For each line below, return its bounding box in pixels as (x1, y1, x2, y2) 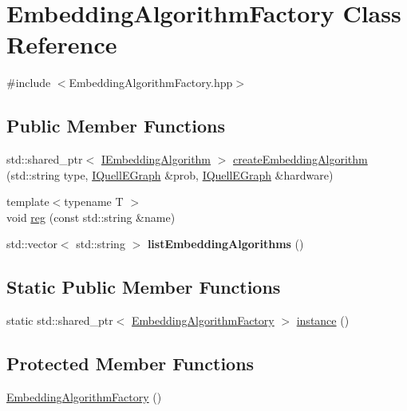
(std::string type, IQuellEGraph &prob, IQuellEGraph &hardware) (6, 166, 334, 183)
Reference (6, 28, 117, 61)
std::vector (6, 235, 57, 252)
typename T (64, 193, 124, 210)
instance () (296, 312, 350, 329)
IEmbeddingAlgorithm (101, 151, 211, 168)
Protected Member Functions (6, 351, 255, 376)
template (6, 193, 49, 210)
